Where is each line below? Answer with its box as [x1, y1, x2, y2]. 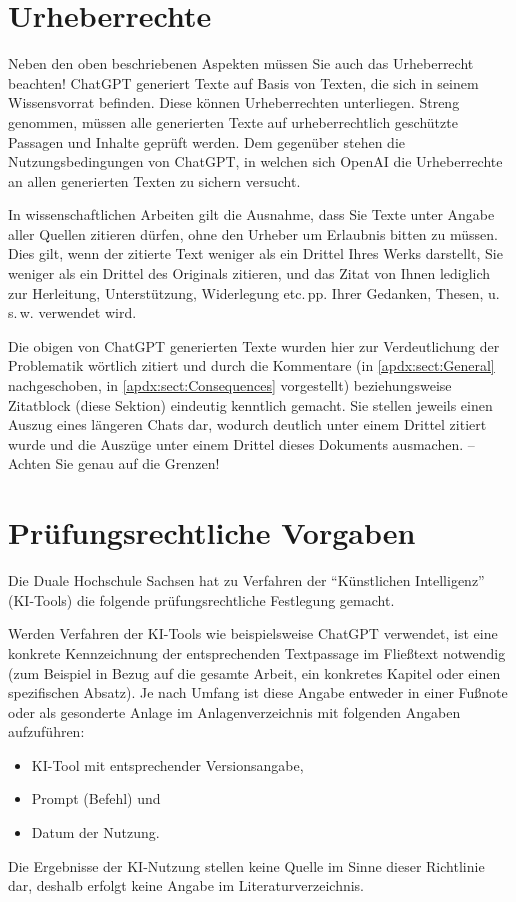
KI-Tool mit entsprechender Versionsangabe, [31, 754, 304, 775]
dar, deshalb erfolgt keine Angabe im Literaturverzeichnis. [8, 875, 365, 896]
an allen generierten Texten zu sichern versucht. [8, 170, 301, 191]
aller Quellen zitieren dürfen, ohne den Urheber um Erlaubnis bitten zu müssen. [8, 223, 498, 244]
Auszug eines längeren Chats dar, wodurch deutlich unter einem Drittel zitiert [8, 414, 487, 435]
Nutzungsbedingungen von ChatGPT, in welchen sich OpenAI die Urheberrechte [8, 151, 503, 172]
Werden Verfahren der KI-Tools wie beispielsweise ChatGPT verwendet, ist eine [8, 623, 498, 644]
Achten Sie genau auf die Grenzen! [8, 453, 220, 474]
